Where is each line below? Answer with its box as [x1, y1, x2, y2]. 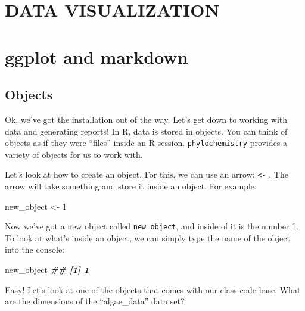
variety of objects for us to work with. [5, 148, 143, 160]
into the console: [5, 243, 65, 256]
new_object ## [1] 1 [5, 263, 89, 276]
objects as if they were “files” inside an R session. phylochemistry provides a [5, 136, 288, 149]
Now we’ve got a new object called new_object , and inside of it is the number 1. [5, 220, 298, 232]
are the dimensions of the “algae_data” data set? [5, 295, 185, 307]
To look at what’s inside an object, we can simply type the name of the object [5, 231, 290, 244]
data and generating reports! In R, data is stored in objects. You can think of [5, 125, 288, 137]
